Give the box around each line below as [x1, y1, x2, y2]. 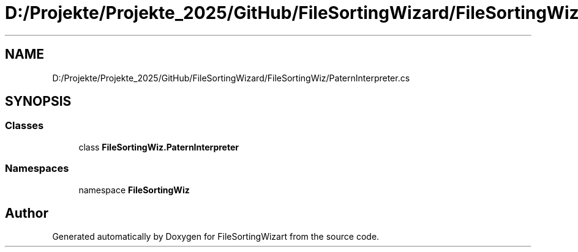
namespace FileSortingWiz [78, 184, 190, 195]
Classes [5, 119, 44, 132]
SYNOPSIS [5, 94, 72, 109]
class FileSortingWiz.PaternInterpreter [78, 141, 239, 152]
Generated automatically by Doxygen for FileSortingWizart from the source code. [52, 231, 380, 242]
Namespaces [5, 162, 69, 175]
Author [5, 205, 48, 221]
